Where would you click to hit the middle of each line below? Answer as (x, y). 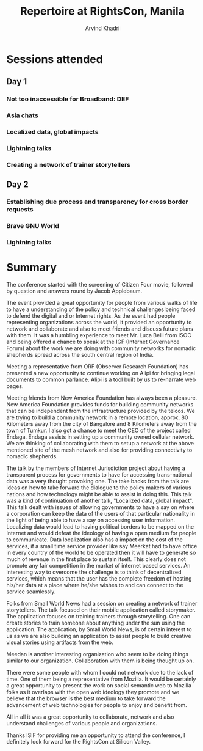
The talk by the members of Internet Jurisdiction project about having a (96, 468)
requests (20, 210)
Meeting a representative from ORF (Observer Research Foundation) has (98, 367)
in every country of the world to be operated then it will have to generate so (101, 553)
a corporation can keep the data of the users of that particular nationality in (101, 514)
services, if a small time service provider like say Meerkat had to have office (102, 546)
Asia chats (22, 115)
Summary (31, 268)
